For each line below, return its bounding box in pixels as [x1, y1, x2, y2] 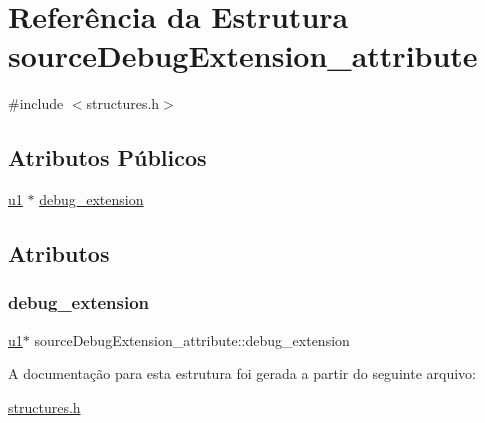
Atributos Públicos [8, 142, 207, 173]
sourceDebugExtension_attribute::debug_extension [34, 329, 350, 350]
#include [8, 93, 64, 114]
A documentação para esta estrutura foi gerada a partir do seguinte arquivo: [8, 363, 476, 384]
